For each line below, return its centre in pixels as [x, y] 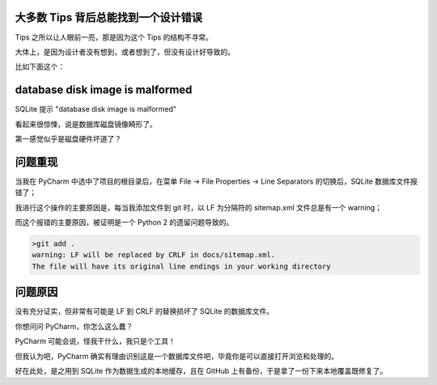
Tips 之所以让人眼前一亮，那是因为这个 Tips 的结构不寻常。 [114, 37]
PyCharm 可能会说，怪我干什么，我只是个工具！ [95, 341]
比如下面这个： [40, 67]
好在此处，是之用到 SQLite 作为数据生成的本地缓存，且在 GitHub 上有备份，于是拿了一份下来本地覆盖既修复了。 [201, 370]
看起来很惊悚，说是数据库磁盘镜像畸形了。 [86, 124]
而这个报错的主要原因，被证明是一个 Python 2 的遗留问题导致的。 [124, 222]
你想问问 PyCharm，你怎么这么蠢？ [74, 326]
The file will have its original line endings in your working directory [181, 266]
